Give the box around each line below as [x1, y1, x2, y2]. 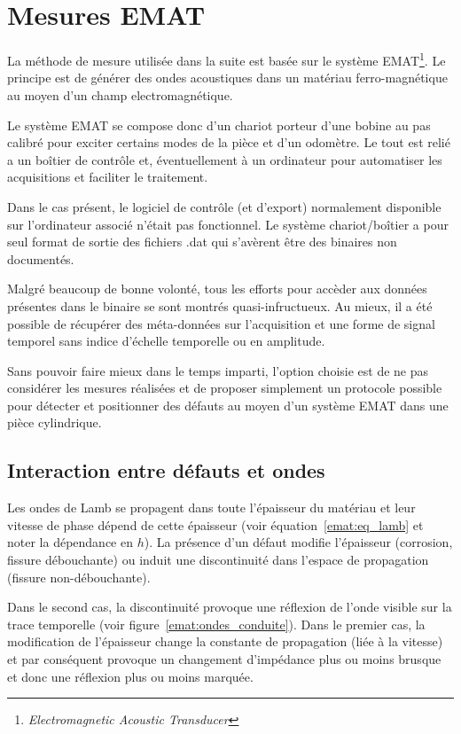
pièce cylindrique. [7, 413, 102, 432]
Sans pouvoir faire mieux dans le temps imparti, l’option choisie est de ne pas [7, 361, 429, 379]
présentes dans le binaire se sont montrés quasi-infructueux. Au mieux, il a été [7, 296, 433, 315]
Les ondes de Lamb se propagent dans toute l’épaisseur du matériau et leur [7, 498, 416, 517]
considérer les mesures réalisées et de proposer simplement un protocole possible [7, 379, 442, 397]
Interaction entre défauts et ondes [7, 457, 325, 484]
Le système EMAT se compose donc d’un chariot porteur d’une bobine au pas [7, 115, 431, 134]
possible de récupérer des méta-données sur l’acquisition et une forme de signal [7, 314, 435, 332]
